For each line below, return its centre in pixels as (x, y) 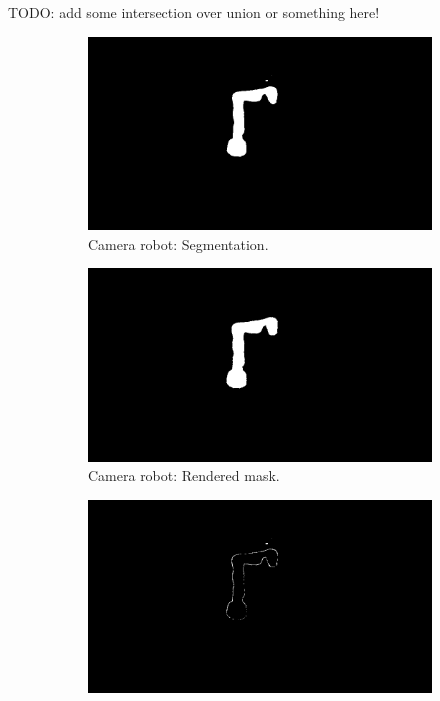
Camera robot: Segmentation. (178, 243)
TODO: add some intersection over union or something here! (194, 12)
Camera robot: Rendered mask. (184, 475)
